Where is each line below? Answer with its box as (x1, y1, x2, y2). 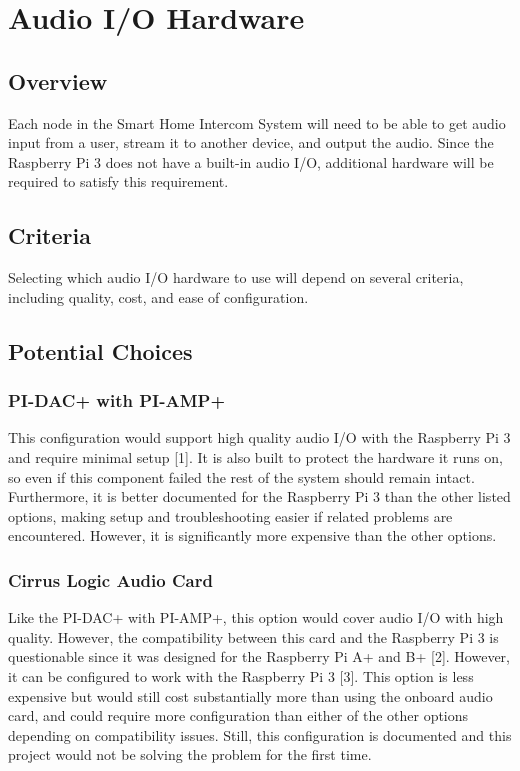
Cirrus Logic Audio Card (8, 567, 213, 592)
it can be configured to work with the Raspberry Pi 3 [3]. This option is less (8, 665, 474, 686)
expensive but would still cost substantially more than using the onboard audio (8, 685, 493, 706)
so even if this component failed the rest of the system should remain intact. (8, 466, 475, 487)
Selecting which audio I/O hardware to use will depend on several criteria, (8, 267, 464, 288)
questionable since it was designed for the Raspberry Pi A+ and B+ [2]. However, (8, 646, 510, 667)
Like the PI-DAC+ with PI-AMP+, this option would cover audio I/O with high (8, 607, 504, 628)
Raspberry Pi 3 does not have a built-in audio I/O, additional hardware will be (8, 151, 494, 172)
